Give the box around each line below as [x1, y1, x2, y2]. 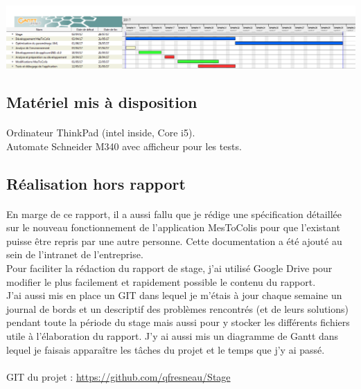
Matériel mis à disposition [6, 91, 197, 113]
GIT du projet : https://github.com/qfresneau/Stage [6, 369, 231, 383]
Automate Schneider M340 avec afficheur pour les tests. [6, 138, 242, 153]
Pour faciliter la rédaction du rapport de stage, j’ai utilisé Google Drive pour [6, 260, 333, 275]
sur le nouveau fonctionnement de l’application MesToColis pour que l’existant [6, 220, 340, 235]
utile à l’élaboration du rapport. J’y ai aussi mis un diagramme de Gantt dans [6, 328, 339, 343]
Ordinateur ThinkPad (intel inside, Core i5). [6, 125, 195, 140]
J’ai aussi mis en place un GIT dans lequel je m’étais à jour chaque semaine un [6, 288, 342, 302]
